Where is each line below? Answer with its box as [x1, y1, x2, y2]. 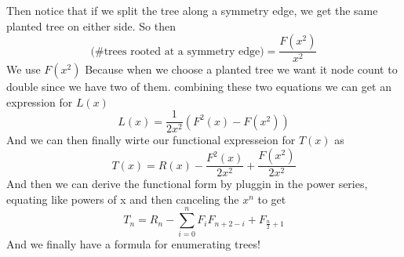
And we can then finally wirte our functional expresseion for [6, 132, 296, 148]
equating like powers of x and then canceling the [6, 190, 239, 207]
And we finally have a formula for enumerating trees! [6, 236, 260, 252]
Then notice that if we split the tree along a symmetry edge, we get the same [6, 2, 378, 18]
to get [257, 190, 286, 207]
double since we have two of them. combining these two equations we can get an [6, 78, 391, 95]
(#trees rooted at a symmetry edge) [90, 45, 264, 57]
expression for [6, 93, 73, 110]
